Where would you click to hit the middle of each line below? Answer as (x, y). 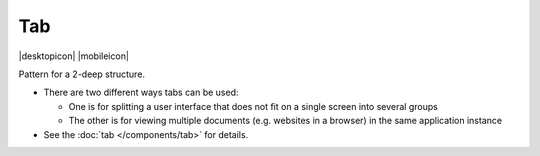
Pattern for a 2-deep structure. (81, 74)
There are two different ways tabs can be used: (141, 92)
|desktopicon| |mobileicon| (74, 56)
